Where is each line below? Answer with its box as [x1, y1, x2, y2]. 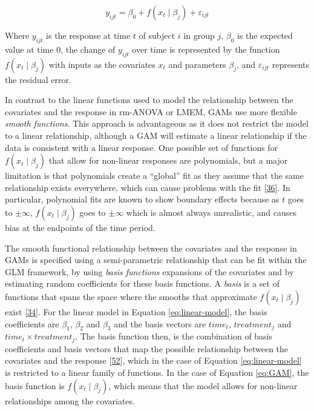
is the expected [237, 29, 293, 41]
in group [183, 29, 215, 41]
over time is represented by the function [132, 42, 280, 55]
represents [272, 58, 309, 70]
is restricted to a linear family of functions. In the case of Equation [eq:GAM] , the [5, 366, 309, 378]
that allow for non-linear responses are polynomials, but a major [48, 154, 288, 167]
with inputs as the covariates [48, 58, 155, 70]
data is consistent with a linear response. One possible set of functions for [5, 141, 278, 153]
